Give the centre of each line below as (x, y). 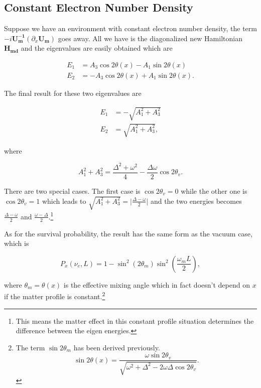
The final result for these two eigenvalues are (73, 93)
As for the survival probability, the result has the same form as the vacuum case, (128, 233)
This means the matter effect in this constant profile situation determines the (135, 320)
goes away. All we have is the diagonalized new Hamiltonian (150, 38)
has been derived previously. (117, 347)
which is (17, 243)
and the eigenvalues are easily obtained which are (97, 48)
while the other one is (214, 190)
